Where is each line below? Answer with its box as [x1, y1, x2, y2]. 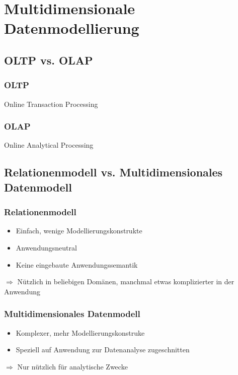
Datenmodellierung [4, 18, 139, 38]
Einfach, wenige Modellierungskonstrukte [16, 225, 142, 236]
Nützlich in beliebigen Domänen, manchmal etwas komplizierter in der [17, 276, 234, 287]
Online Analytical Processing [4, 140, 94, 150]
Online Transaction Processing [4, 98, 98, 109]
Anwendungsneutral [16, 242, 77, 253]
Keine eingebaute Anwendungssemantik [16, 259, 138, 270]
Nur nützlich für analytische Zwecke [17, 361, 128, 371]
